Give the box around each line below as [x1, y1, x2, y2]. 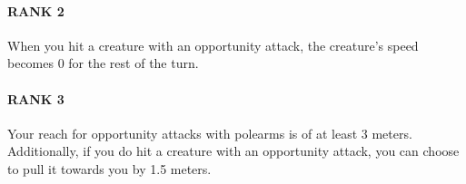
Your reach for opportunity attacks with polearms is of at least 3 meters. [7, 123, 412, 142]
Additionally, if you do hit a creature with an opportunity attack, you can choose [7, 141, 460, 160]
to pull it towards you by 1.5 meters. [7, 159, 212, 178]
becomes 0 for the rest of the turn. [7, 53, 199, 73]
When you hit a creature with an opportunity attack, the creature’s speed [7, 35, 419, 54]
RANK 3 [7, 89, 64, 108]
